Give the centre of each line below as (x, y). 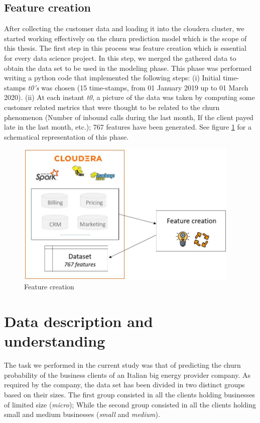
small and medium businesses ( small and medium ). (82, 414)
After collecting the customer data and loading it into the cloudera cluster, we (124, 28)
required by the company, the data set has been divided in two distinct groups (124, 385)
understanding (55, 341)
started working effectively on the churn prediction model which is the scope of (125, 38)
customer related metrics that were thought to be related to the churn (112, 107)
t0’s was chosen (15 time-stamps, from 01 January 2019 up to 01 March (138, 87)
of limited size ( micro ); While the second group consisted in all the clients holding (130, 404)
